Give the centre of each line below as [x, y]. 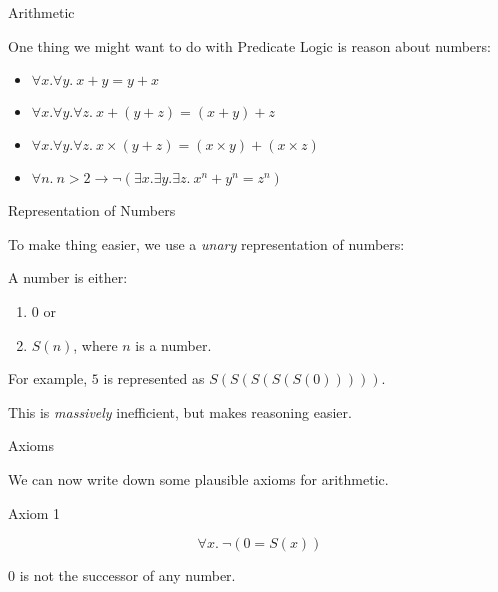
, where [95, 344]
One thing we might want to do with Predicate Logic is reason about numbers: [249, 45]
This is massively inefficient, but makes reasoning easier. [180, 411]
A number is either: [68, 277]
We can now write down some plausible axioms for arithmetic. [198, 478]
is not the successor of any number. [127, 575]
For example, [48, 378]
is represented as [154, 378]
